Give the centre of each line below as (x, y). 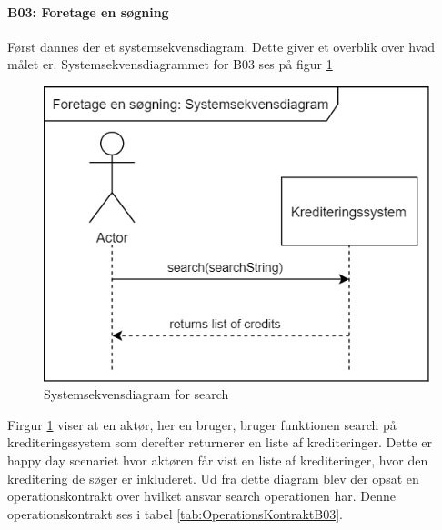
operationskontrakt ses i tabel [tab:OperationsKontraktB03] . (176, 513)
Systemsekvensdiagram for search (136, 394)
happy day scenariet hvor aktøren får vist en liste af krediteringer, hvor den (218, 460)
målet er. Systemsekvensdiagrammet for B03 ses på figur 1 (170, 64)
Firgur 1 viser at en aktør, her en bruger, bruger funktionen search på (202, 424)
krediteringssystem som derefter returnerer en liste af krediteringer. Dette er (220, 442)
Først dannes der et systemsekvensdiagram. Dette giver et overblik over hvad (221, 46)
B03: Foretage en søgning (88, 11)
